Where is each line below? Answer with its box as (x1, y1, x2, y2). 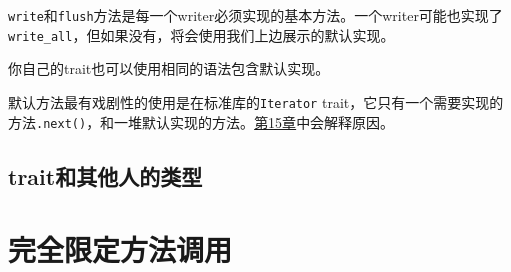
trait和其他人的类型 (8, 160, 203, 191)
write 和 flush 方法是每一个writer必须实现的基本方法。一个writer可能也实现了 (8, 5, 503, 25)
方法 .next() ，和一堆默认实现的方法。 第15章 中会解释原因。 (8, 111, 395, 132)
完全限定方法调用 (8, 229, 233, 270)
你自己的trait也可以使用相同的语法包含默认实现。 (8, 58, 330, 79)
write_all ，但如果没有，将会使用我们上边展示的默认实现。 (8, 24, 395, 45)
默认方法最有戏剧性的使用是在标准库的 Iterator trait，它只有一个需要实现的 (8, 91, 504, 112)
